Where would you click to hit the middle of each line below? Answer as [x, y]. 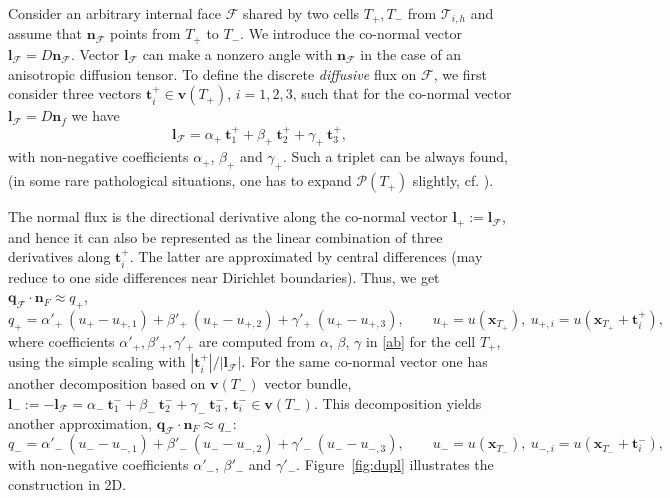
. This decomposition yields [397, 402]
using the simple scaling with [97, 361]
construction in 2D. [67, 483]
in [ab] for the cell [420, 340]
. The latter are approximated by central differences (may [306, 256]
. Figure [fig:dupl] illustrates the [395, 464]
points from [145, 33]
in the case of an [411, 53]
